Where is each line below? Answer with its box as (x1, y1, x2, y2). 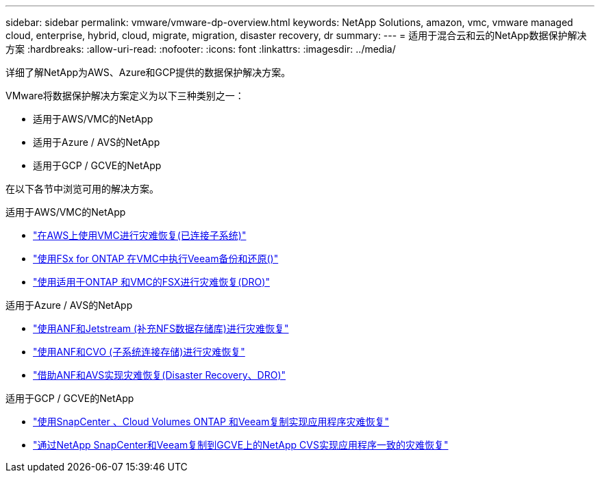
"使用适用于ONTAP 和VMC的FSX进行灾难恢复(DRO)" (33, 276, 270, 288)
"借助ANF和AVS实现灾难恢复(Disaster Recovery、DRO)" (33, 369, 286, 381)
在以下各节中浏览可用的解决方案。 (5, 183, 159, 194)
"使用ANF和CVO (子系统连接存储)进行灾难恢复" (33, 346, 245, 357)
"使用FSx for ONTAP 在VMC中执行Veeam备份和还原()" (33, 253, 279, 264)
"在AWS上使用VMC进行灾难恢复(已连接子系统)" (33, 229, 247, 241)
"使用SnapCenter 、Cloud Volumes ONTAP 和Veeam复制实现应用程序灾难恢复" (33, 416, 389, 427)
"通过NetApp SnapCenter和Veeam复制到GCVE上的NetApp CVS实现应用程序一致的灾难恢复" (33, 439, 449, 451)
